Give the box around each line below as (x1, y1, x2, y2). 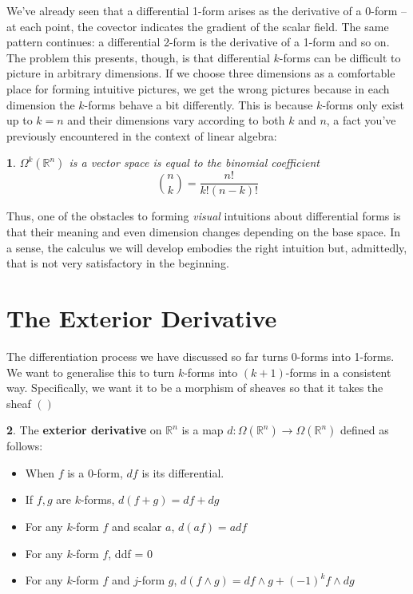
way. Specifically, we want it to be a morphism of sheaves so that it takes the (6, 379, 383, 396)
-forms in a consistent (285, 363, 391, 380)
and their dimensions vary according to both (67, 112, 285, 129)
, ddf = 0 (108, 544, 153, 561)
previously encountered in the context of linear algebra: (6, 127, 277, 144)
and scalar (111, 518, 162, 535)
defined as (340, 422, 389, 438)
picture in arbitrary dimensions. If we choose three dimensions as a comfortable (6, 65, 395, 81)
